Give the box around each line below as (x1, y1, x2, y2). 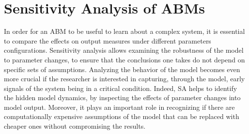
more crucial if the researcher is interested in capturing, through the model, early (4, 74, 245, 84)
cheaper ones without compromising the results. (4, 121, 146, 131)
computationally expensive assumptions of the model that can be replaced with (4, 111, 239, 121)
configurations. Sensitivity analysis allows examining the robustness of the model (4, 45, 244, 55)
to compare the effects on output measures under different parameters (4, 35, 211, 45)
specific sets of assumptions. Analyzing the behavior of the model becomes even (4, 64, 240, 74)
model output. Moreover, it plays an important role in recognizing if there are (4, 102, 235, 112)
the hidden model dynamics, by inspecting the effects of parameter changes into (4, 92, 241, 103)
